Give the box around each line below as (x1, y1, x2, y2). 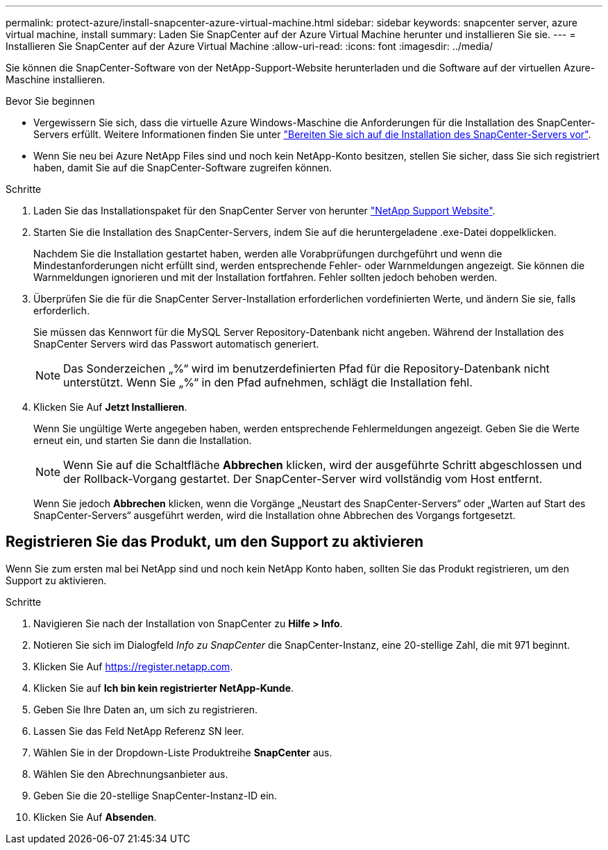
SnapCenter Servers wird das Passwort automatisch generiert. (33, 338, 319, 350)
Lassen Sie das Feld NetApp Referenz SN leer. (33, 724, 244, 737)
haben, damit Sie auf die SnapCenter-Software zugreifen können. (33, 162, 332, 173)
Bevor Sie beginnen (6, 95, 95, 107)
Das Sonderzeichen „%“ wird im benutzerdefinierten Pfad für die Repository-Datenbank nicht (63, 362, 550, 375)
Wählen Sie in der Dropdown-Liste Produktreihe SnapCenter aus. (33, 746, 332, 758)
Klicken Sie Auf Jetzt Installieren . (33, 401, 187, 413)
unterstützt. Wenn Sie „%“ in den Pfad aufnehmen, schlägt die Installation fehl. (63, 375, 473, 389)
